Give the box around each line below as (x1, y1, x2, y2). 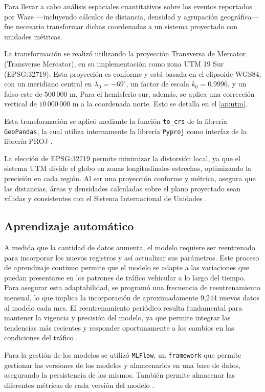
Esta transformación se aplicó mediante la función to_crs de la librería (4, 115, 227, 126)
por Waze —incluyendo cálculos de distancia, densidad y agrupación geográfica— (4, 11, 259, 21)
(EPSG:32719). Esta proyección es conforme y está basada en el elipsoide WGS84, (4, 68, 261, 79)
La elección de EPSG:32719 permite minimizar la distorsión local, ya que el (4, 153, 240, 163)
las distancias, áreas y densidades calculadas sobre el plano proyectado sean (4, 183, 240, 193)
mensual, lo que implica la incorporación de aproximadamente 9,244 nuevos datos (4, 292, 259, 302)
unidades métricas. (4, 31, 62, 41)
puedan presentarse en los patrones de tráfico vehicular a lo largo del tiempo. (4, 272, 246, 282)
